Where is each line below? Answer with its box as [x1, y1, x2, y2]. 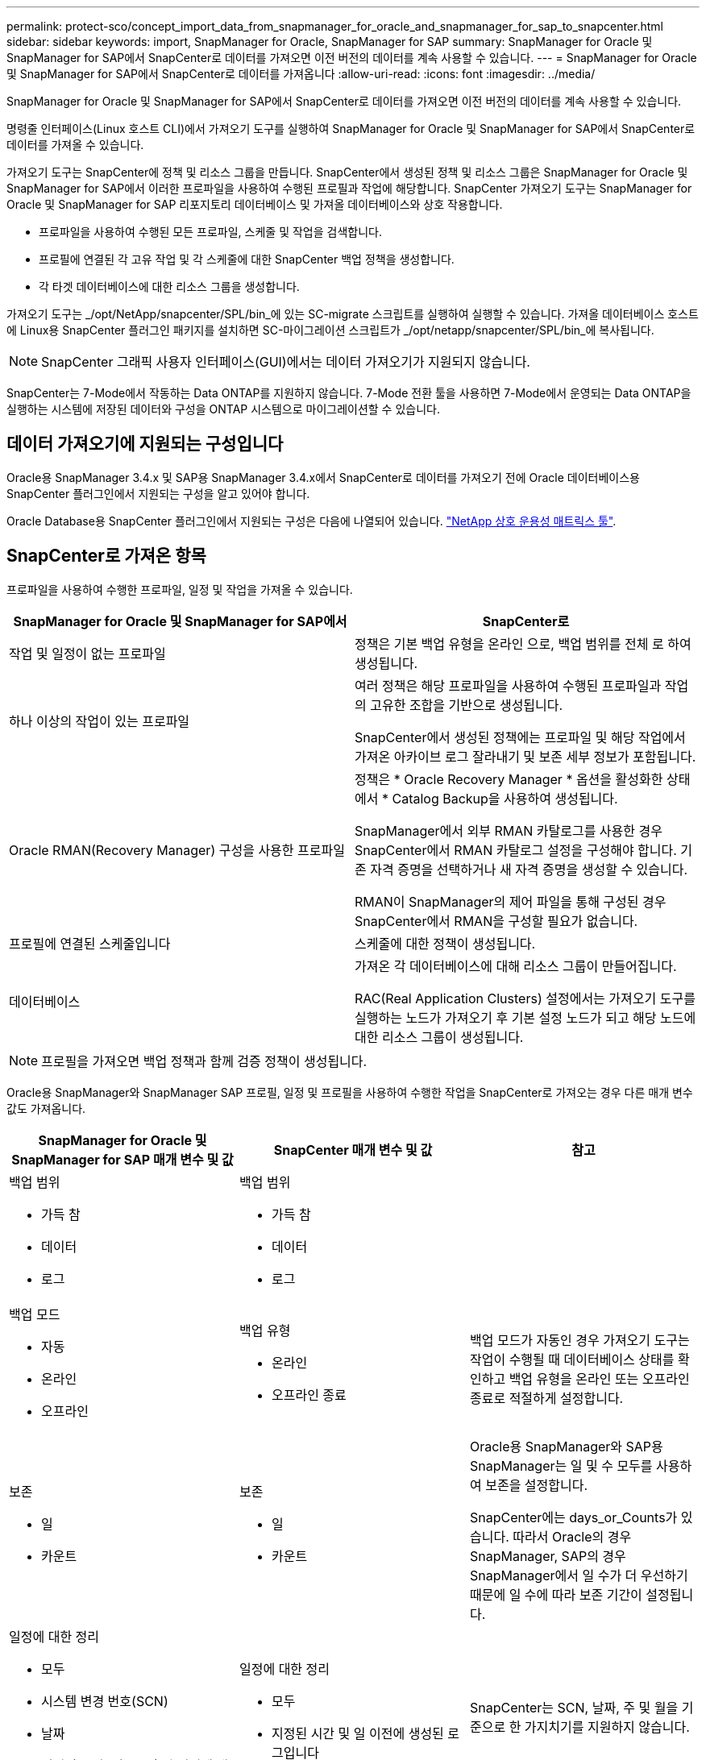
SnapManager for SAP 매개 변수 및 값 [11, 1151, 234, 1168]
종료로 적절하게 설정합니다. [469, 1389, 624, 1406]
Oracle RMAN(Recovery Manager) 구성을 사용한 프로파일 [9, 841, 345, 858]
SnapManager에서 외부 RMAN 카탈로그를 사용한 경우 [355, 822, 662, 839]
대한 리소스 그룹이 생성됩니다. [355, 1028, 524, 1045]
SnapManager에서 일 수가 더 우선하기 [469, 1567, 688, 1584]
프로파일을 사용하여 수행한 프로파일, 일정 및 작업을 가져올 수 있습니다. [6, 582, 353, 596]
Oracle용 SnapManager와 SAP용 [469, 1438, 663, 1455]
